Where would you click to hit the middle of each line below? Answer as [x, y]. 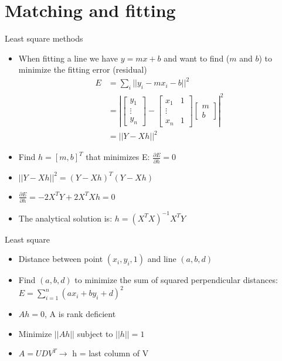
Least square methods [44, 38]
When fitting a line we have [68, 58]
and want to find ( [197, 58]
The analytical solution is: [65, 218]
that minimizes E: [118, 157]
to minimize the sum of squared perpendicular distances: [176, 280]
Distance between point [61, 259]
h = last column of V [111, 353]
